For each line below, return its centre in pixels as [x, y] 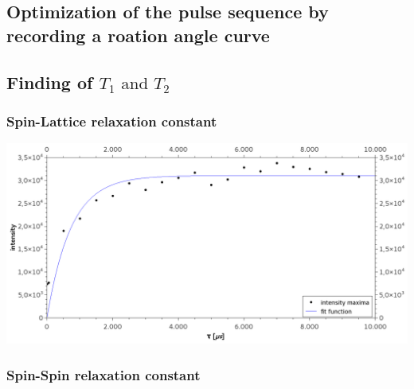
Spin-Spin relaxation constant [103, 374]
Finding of [50, 82]
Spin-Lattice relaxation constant [112, 121]
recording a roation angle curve [138, 35]
